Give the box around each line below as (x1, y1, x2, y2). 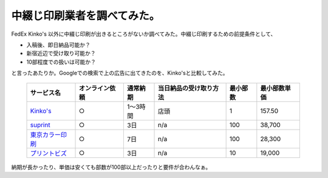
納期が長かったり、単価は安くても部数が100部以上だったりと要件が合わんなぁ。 (11, 163, 211, 171)
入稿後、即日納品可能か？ (26, 41, 91, 48)
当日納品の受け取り (157, 84, 213, 92)
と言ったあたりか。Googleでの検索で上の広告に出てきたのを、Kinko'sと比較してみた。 (11, 70, 228, 77)
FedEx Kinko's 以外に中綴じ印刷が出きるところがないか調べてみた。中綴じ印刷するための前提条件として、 (11, 30, 276, 38)
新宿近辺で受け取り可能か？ (26, 50, 96, 57)
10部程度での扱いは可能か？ (26, 58, 97, 65)
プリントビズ (30, 149, 67, 157)
